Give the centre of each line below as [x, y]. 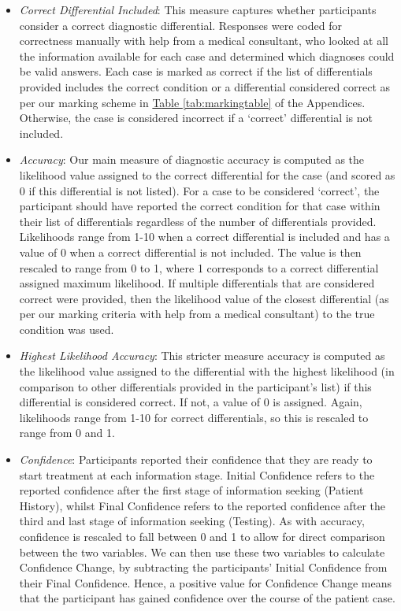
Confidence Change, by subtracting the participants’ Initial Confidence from [203, 567]
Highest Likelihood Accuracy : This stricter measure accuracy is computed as [202, 355]
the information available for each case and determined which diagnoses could [207, 56]
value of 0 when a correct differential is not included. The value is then [190, 252]
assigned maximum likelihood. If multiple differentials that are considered [197, 283]
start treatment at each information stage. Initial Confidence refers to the [197, 474]
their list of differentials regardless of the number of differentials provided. [198, 221]
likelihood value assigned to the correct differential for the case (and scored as [207, 174]
